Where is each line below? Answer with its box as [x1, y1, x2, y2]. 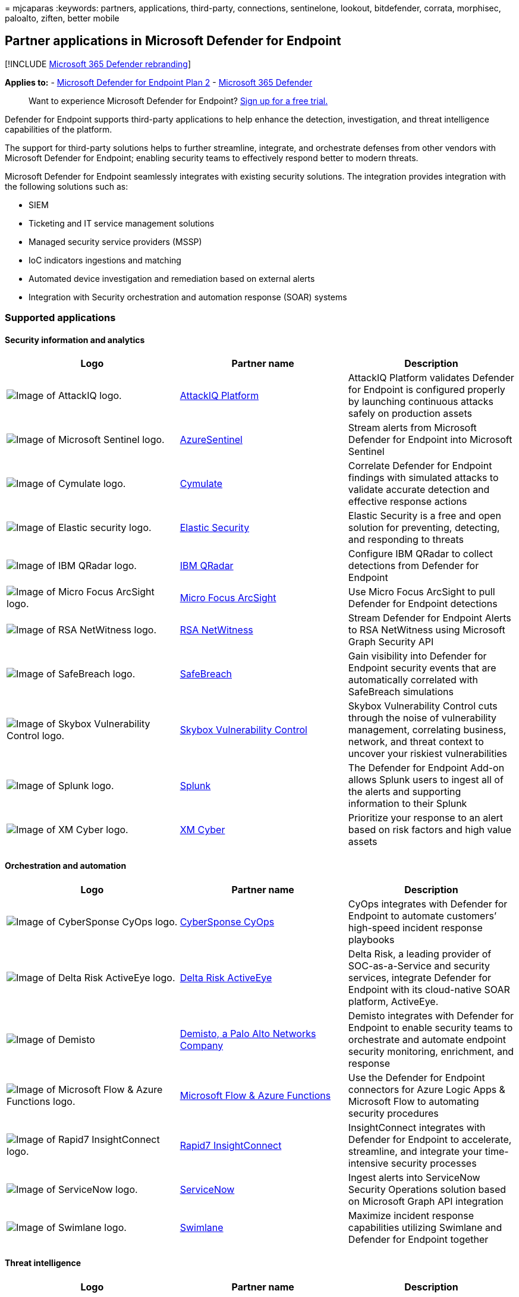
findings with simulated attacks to [348, 472, 499, 484]
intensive [348, 1157, 389, 1169]
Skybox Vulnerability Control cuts [348, 700, 498, 712]
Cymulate [180, 478, 223, 490]
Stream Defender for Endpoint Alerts [348, 612, 511, 624]
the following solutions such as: [5, 181, 128, 191]
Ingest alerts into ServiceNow [348, 1171, 480, 1183]
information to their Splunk [348, 797, 467, 810]
